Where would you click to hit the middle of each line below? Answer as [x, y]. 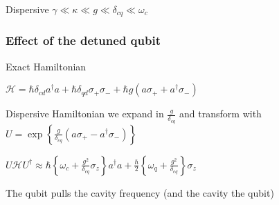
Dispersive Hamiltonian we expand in [85, 114]
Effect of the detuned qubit [83, 40]
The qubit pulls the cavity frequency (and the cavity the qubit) [140, 192]
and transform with [220, 114]
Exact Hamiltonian [46, 66]
